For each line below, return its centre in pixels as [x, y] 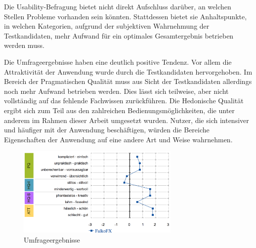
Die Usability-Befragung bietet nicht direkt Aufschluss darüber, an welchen [118, 6]
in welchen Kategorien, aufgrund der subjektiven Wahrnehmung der [107, 26]
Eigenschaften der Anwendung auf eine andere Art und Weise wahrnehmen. [118, 139]
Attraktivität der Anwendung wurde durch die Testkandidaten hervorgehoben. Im [128, 71]
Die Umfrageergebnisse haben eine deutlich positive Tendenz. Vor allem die [118, 62]
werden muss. [24, 45]
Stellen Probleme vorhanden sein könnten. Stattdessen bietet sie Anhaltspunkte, [126, 16]
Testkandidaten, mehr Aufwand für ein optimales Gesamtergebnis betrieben [119, 35]
